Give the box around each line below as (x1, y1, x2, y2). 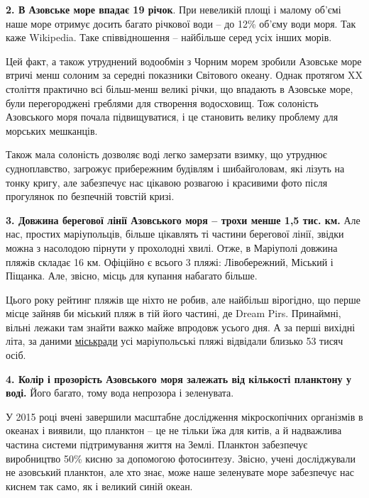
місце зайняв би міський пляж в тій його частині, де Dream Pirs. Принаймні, (6, 306, 341, 321)
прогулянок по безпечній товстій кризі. (6, 189, 175, 204)
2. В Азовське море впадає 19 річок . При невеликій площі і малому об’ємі (6, 2, 341, 16)
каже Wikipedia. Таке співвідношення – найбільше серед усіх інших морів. (6, 30, 332, 45)
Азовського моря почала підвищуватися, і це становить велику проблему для (6, 109, 338, 124)
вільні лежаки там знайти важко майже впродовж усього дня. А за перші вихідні (6, 319, 356, 334)
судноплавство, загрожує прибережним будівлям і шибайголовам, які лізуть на (6, 160, 345, 175)
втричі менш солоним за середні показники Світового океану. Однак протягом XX (6, 67, 363, 82)
